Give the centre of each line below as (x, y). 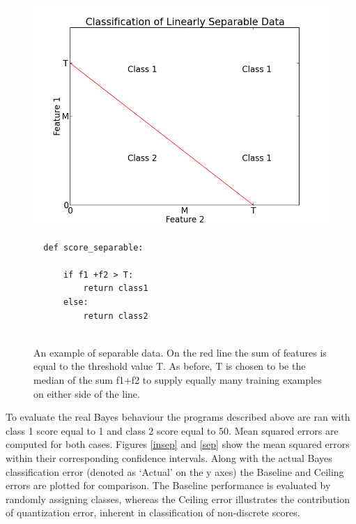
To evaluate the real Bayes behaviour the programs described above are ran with (178, 417)
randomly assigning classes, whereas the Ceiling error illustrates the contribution (178, 499)
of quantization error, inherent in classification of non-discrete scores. (153, 512)
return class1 (116, 289)
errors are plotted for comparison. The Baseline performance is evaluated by (168, 485)
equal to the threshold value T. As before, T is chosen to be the (170, 366)
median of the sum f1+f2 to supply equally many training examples (178, 379)
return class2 (116, 316)
